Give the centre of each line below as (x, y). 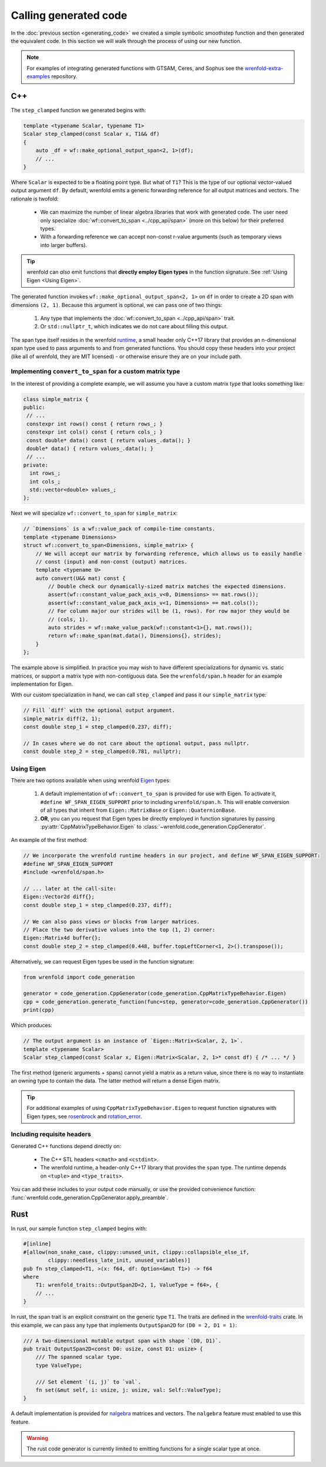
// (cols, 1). (68, 619)
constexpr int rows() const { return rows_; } (95, 424)
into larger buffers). (64, 245)
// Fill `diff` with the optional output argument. (99, 711)
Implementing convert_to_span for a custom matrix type (95, 372)
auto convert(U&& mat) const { (80, 578)
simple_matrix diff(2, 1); (62, 719)
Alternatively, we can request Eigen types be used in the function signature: (102, 961)
